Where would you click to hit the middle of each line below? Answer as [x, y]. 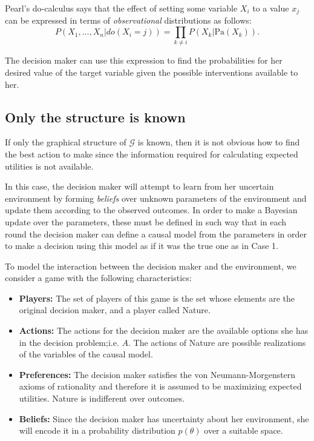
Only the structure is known [95, 117]
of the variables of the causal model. [86, 354]
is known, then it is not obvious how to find [219, 142]
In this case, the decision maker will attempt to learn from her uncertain [139, 186]
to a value [271, 8]
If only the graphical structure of [66, 142]
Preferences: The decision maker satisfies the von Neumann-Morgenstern [157, 374]
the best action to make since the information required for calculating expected [152, 154]
